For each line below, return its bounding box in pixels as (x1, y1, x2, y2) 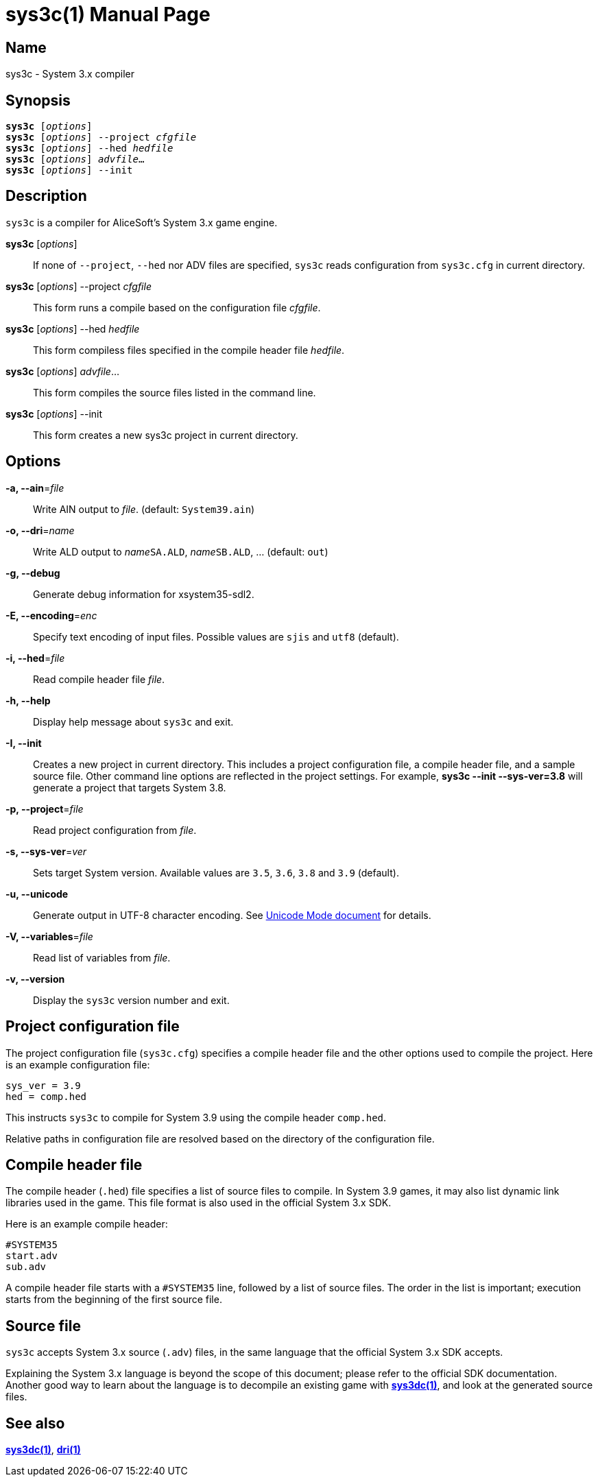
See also (5, 1414, 65, 1432)
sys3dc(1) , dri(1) (5, 1444, 81, 1456)
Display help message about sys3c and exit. (33, 715, 234, 728)
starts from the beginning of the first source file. (5, 1293, 222, 1306)
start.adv (5, 1250, 58, 1262)
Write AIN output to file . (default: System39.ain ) (33, 503, 255, 515)
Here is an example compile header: (5, 1218, 168, 1230)
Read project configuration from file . (33, 824, 197, 836)
